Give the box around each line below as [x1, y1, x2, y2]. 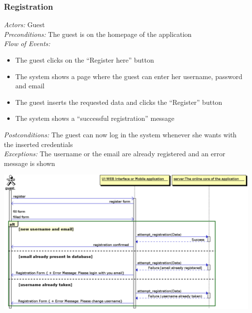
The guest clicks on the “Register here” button [15, 55, 154, 65]
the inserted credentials [4, 139, 73, 149]
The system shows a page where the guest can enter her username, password [15, 71, 242, 81]
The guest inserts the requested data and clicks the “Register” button [15, 97, 222, 107]
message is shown [4, 158, 55, 168]
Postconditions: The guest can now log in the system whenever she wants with [4, 129, 237, 139]
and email [15, 81, 45, 91]
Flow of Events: [4, 38, 50, 49]
